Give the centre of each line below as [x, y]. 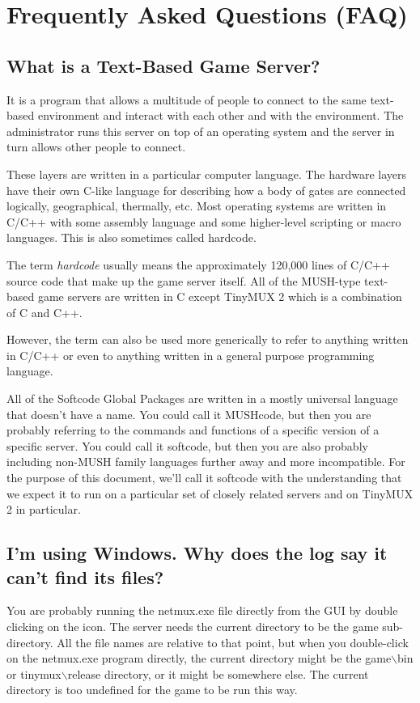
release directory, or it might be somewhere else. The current [218, 673]
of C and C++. [45, 312]
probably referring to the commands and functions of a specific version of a [193, 430]
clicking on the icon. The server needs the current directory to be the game [193, 627]
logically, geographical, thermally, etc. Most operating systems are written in [197, 206]
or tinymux [34, 673]
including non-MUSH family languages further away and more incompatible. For [206, 462]
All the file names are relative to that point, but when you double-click [233, 642]
